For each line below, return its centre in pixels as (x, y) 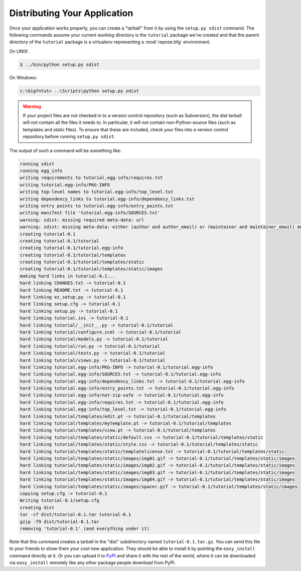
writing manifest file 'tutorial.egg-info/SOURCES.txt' (90, 213)
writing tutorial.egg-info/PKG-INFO (65, 185)
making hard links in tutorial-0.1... (67, 276)
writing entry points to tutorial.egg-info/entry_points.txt (97, 206)
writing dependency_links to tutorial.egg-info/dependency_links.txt (107, 199)
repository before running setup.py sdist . (69, 137)
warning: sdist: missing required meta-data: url (82, 220)
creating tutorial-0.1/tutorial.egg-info (71, 248)
